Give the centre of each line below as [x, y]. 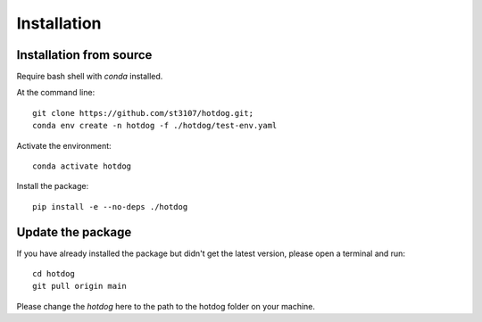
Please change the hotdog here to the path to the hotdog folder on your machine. [166, 306]
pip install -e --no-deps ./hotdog [110, 206]
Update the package [74, 232]
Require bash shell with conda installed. [90, 77]
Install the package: [53, 186]
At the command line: [56, 93]
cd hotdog [54, 274]
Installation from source [84, 55]
